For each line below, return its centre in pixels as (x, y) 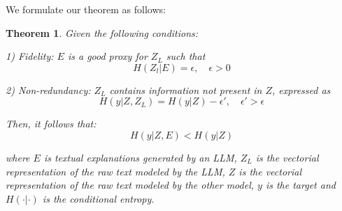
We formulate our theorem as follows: (86, 9)
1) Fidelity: (30, 56)
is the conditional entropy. (98, 198)
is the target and (300, 185)
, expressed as (301, 89)
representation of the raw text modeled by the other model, (130, 185)
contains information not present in (186, 89)
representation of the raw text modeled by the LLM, (115, 171)
